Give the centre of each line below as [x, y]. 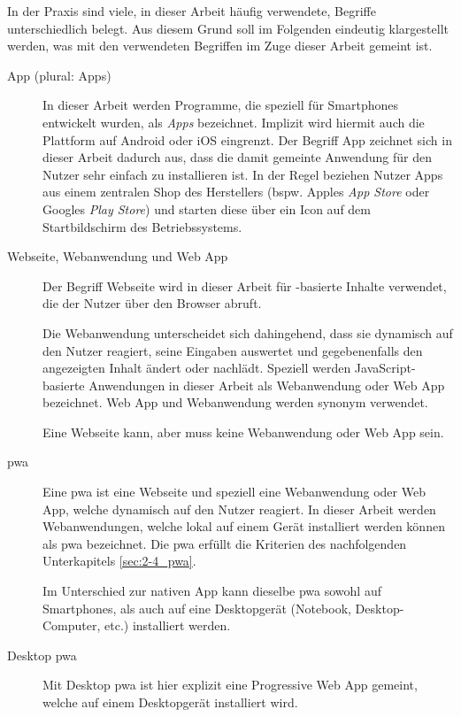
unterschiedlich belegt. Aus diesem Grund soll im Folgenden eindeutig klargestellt [228, 28]
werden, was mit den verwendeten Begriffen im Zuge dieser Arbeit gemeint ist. [220, 46]
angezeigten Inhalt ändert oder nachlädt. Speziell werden [197, 368]
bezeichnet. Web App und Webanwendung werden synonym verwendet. [235, 402]
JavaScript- [385, 368]
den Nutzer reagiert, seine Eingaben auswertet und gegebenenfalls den [233, 350]
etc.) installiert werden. [168, 625]
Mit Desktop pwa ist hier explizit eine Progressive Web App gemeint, [230, 685]
